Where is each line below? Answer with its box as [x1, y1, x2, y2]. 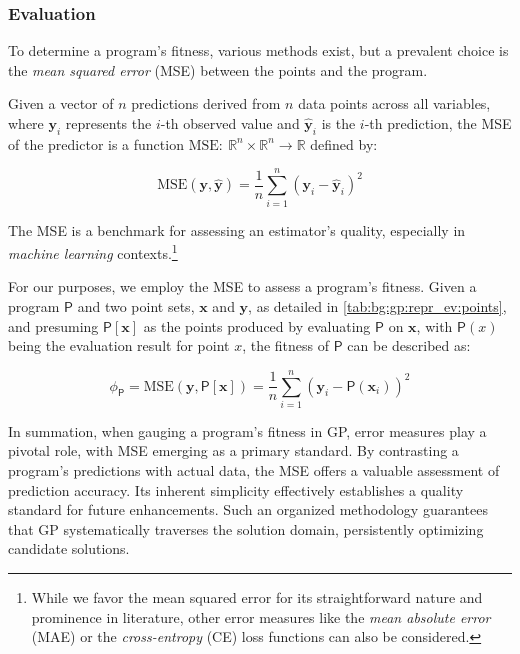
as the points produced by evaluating [143, 315, 371, 336]
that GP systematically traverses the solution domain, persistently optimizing [8, 518, 484, 539]
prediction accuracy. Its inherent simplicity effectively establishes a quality [8, 479, 464, 500]
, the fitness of [242, 335, 330, 356]
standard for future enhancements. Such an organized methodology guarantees [8, 499, 488, 520]
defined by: [310, 133, 378, 154]
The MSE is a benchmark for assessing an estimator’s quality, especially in [8, 219, 466, 240]
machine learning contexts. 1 [8, 240, 178, 263]
